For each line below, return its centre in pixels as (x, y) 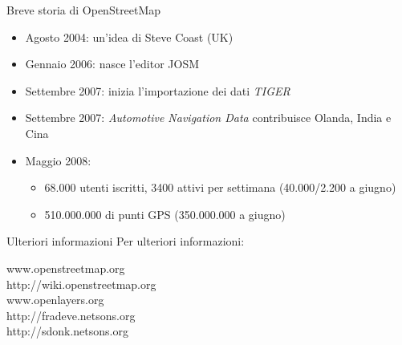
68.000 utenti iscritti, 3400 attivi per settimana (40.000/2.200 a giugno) (220, 187)
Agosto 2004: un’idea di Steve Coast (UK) (129, 37)
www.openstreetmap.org (66, 268)
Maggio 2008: (58, 160)
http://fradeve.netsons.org (71, 315)
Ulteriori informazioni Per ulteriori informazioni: (126, 241)
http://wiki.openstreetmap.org (81, 284)
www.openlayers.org (55, 300)
